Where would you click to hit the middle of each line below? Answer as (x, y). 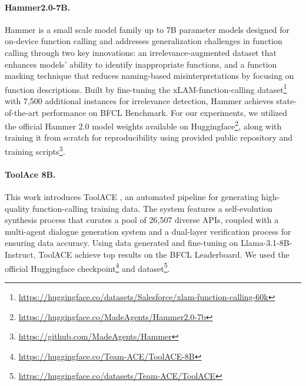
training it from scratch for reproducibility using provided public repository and (149, 137)
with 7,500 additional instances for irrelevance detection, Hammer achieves (139, 101)
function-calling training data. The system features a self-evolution (153, 208)
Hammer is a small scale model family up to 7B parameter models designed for (147, 29)
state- (286, 101)
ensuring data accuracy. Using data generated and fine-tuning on (122, 243)
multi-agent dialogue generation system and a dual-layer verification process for (148, 231)
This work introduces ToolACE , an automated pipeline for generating (132, 197)
